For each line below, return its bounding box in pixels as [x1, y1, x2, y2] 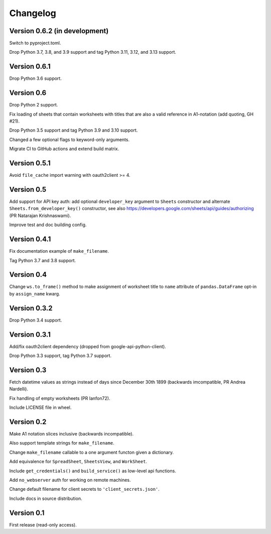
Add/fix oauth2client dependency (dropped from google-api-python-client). [9, 343, 167, 349]
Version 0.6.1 [9, 62, 51, 71]
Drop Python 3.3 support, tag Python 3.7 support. [9, 353, 112, 359]
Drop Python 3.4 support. [9, 317, 62, 323]
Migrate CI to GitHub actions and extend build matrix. [9, 146, 119, 152]
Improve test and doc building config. [9, 222, 87, 228]
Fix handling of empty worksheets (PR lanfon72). [9, 395, 110, 401]
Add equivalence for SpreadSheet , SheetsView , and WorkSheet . [9, 459, 148, 465]
